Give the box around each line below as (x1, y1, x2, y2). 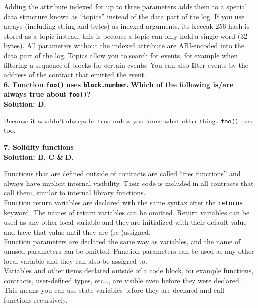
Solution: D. (4, 99, 46, 109)
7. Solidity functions (4, 141, 74, 152)
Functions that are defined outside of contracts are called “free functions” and (4, 168, 241, 179)
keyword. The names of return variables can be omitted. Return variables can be (4, 207, 250, 217)
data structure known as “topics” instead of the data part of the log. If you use (4, 11, 245, 21)
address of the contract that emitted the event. (4, 69, 146, 80)
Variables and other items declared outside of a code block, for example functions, (4, 265, 254, 276)
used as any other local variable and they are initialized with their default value (4, 217, 247, 227)
